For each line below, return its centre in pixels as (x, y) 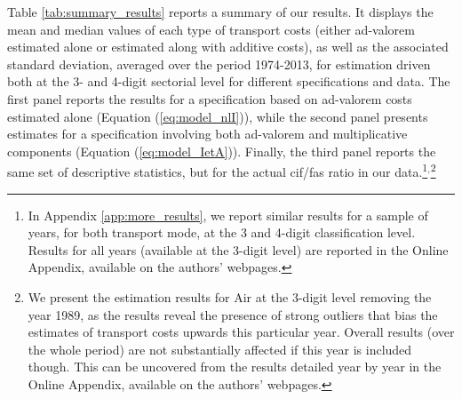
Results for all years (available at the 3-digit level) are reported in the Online (238, 249)
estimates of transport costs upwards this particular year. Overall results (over (241, 332)
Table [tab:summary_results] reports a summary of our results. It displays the (220, 12)
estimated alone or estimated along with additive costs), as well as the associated (228, 47)
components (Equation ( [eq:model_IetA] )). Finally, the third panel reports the (222, 151)
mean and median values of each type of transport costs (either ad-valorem (211, 29)
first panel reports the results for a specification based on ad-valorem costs (210, 98)
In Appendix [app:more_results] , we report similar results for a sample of (228, 215)
